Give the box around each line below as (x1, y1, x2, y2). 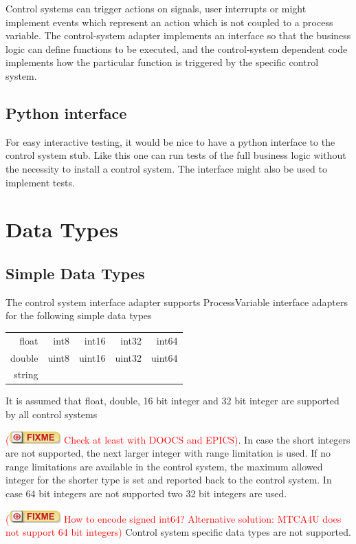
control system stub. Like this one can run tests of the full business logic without (5, 148, 346, 162)
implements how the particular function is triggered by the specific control (5, 55, 319, 69)
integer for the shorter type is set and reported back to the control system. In (5, 472, 332, 487)
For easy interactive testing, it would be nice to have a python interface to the (5, 134, 335, 149)
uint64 (151, 350, 178, 365)
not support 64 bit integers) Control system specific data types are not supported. (5, 525, 351, 539)
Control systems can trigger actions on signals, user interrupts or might (5, 1, 307, 15)
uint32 (115, 350, 142, 365)
